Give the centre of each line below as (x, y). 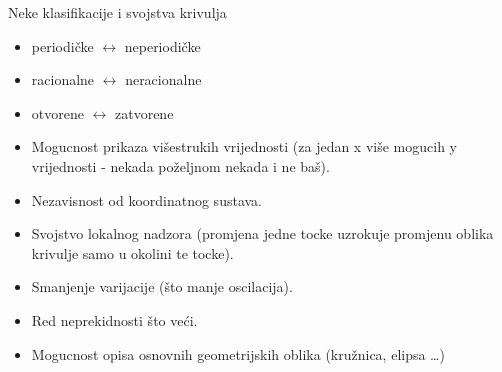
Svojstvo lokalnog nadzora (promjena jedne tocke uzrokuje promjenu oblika (262, 233)
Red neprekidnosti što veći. (114, 319)
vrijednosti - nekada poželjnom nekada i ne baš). (180, 165)
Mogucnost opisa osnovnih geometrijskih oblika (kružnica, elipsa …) (238, 353)
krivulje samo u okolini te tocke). (132, 252)
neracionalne (163, 79)
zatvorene (144, 112)
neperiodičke (162, 45)
